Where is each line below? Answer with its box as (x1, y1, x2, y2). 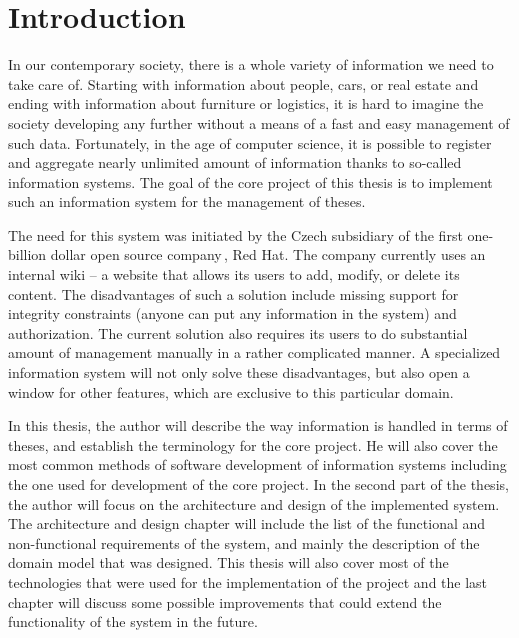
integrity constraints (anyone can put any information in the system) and (8, 303, 457, 324)
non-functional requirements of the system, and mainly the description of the (8, 532, 480, 553)
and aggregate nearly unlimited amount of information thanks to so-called (8, 152, 462, 173)
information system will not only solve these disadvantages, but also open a (8, 362, 470, 383)
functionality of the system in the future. (8, 611, 258, 632)
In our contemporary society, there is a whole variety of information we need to (8, 54, 494, 75)
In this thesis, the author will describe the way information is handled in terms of (8, 415, 508, 436)
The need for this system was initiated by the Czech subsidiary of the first (8, 224, 463, 245)
